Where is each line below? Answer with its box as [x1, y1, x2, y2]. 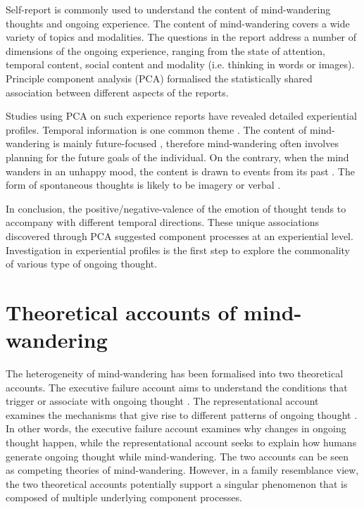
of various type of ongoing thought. [6, 256, 158, 271]
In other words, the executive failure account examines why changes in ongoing [6, 421, 346, 436]
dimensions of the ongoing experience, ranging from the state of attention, [6, 43, 325, 58]
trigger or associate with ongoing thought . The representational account [6, 394, 319, 408]
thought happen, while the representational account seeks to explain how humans [6, 434, 357, 449]
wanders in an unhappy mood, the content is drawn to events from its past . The [6, 163, 355, 178]
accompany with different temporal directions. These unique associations [6, 215, 319, 230]
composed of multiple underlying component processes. [6, 490, 242, 505]
